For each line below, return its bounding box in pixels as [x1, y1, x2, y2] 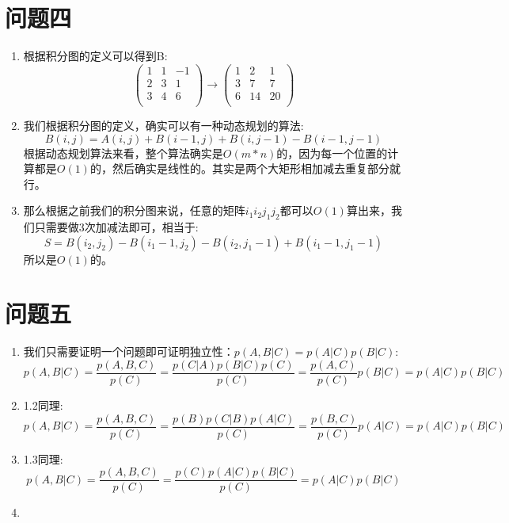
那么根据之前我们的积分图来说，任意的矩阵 [23, 202, 245, 219]
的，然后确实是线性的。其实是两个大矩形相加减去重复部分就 [89, 160, 401, 177]
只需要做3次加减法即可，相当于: [34, 219, 199, 235]
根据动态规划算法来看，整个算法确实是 [23, 144, 223, 161]
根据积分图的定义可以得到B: [23, 48, 168, 64]
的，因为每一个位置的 [276, 144, 388, 161]
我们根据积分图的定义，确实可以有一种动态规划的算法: [23, 116, 304, 133]
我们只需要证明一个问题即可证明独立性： [23, 343, 234, 360]
